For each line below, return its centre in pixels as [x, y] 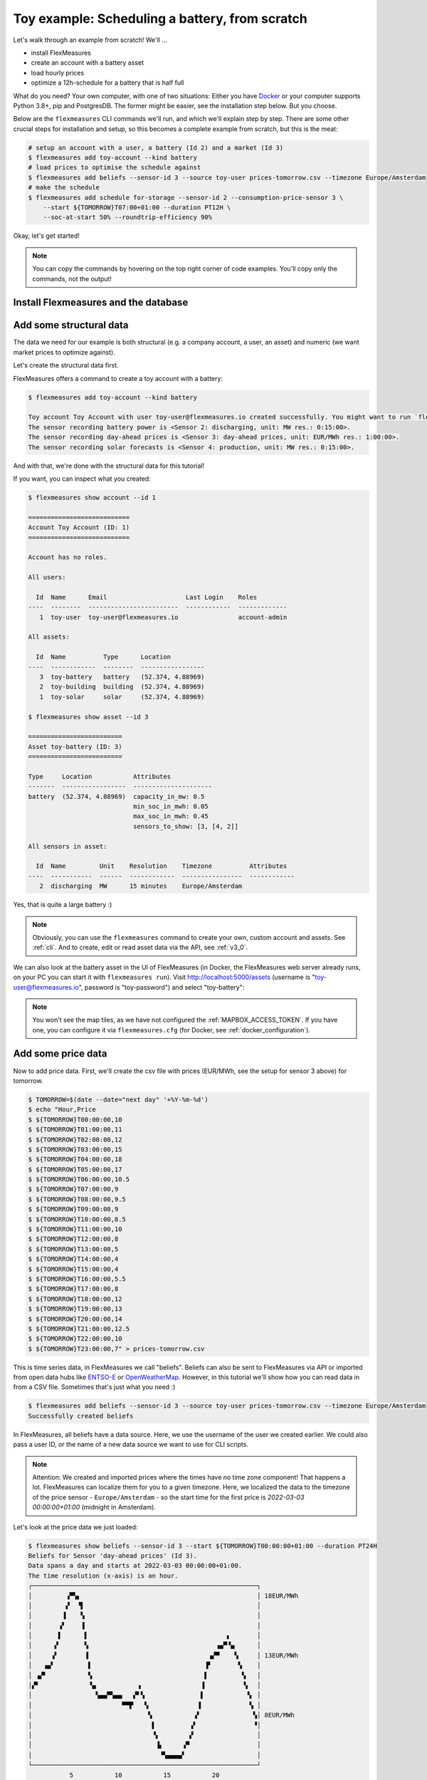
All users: [47, 577]
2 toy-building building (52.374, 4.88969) [122, 687]
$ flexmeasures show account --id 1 [92, 497]
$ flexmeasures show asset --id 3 [88, 717]
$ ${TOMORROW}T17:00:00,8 [73, 1289]
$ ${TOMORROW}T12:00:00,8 [73, 1239]
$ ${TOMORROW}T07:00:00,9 [73, 1189]
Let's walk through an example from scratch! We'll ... [90, 40]
